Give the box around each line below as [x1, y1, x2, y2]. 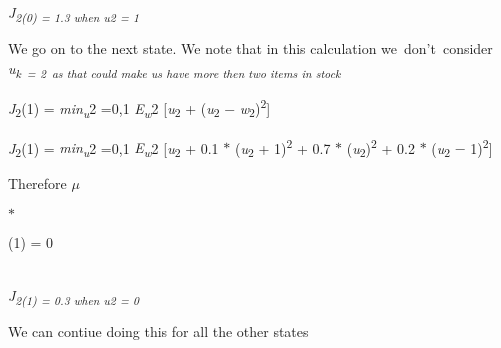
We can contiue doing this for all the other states [8, 321, 309, 342]
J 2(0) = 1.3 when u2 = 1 [8, 2, 139, 25]
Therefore [8, 173, 67, 194]
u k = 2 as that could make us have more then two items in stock [8, 57, 341, 81]
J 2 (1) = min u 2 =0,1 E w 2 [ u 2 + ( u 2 [8, 97, 220, 121]
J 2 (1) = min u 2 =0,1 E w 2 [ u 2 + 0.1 [8, 137, 219, 161]
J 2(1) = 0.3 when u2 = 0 [8, 285, 139, 308]
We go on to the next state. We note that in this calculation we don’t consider [8, 38, 493, 59]
